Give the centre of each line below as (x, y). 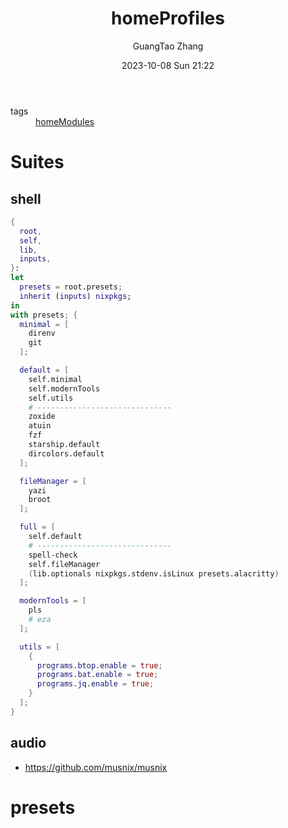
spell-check (53, 555)
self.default (55, 537)
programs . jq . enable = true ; (95, 684)
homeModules (65, 121)
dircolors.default (66, 453)
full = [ (37, 527)
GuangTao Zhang (168, 46)
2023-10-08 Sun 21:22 (168, 65)
